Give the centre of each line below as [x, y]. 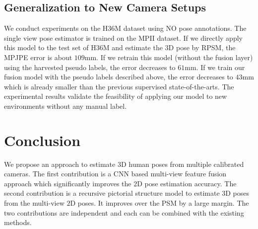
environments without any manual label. [65, 106]
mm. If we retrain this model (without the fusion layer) [169, 57]
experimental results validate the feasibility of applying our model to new [116, 96]
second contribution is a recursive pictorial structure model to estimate [112, 193]
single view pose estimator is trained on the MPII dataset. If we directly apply [123, 38]
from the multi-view [34, 203]
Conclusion [42, 140]
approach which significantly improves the [68, 183]
